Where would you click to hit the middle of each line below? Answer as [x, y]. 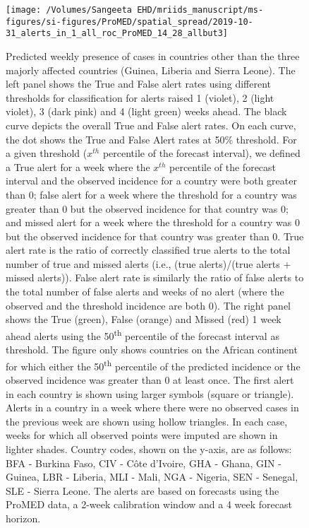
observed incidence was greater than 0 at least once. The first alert [150, 379]
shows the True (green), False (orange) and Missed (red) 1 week [144, 319]
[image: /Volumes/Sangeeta [69, 10]
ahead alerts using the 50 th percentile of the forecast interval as [143, 334]
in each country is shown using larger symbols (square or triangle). [150, 393]
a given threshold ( [47, 153]
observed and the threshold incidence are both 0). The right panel [148, 305]
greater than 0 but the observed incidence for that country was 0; [147, 208]
